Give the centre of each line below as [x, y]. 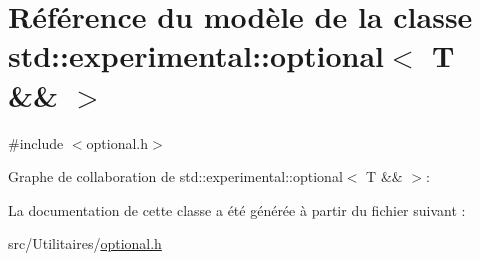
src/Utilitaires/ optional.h [85, 243]
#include [36, 142]
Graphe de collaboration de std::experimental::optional [175, 176]
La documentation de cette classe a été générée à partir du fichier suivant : [237, 209]
